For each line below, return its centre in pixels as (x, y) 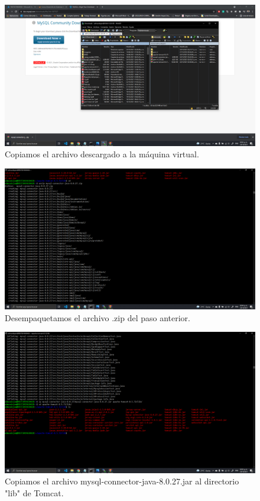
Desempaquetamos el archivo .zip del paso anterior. (97, 317)
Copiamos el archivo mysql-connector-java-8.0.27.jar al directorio (122, 481)
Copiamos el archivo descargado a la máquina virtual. (102, 154)
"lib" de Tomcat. (34, 493)
